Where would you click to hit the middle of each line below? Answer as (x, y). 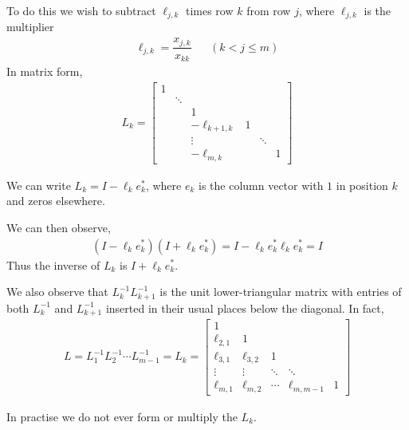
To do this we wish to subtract (81, 10)
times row (209, 10)
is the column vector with (261, 185)
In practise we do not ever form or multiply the (122, 416)
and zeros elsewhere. (56, 201)
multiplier (30, 27)
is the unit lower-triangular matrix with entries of (281, 292)
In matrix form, (45, 71)
